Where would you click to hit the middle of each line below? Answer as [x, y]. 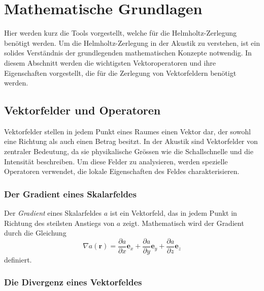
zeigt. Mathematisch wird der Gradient [183, 223]
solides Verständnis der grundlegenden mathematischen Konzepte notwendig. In [128, 53]
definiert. [18, 259]
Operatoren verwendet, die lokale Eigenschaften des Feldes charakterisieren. [122, 171]
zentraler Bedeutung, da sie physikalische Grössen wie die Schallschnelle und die [129, 151]
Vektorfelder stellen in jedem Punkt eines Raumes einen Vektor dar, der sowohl [127, 131]
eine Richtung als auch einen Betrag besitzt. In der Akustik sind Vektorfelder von [131, 141]
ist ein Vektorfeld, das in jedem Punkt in [173, 213]
